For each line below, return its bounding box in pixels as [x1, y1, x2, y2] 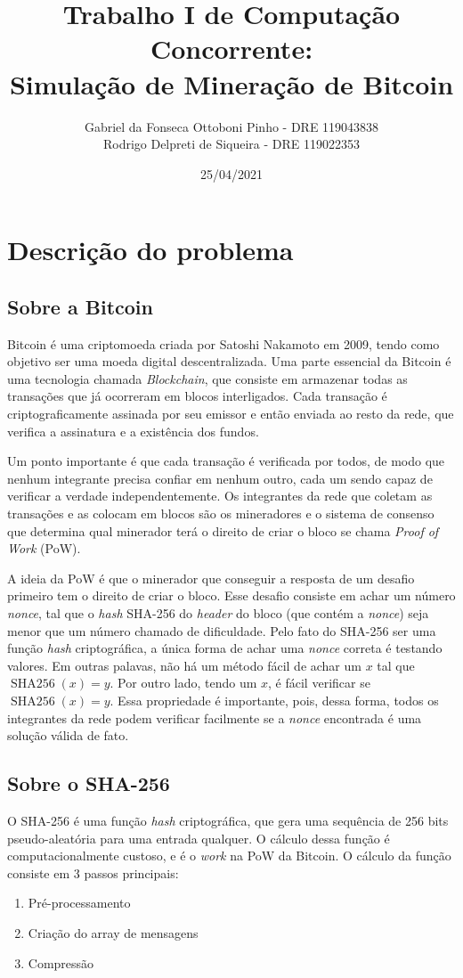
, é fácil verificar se [268, 673, 370, 692]
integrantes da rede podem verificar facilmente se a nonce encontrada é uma [7, 708, 422, 727]
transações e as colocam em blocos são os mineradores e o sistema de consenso [7, 504, 435, 523]
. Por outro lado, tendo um [110, 673, 257, 692]
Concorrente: [150, 30, 313, 67]
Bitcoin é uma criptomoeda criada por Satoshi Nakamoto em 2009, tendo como [7, 334, 440, 353]
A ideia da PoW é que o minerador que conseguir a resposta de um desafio [7, 568, 415, 587]
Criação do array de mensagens [28, 923, 199, 941]
